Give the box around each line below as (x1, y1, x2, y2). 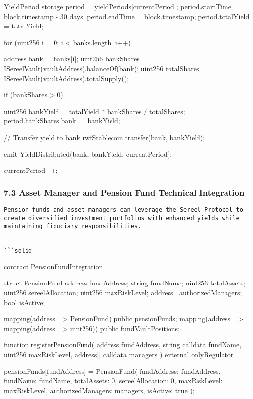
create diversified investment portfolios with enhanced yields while (4, 214, 240, 222)
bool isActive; (4, 297, 45, 307)
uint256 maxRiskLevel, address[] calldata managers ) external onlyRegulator (4, 349, 234, 360)
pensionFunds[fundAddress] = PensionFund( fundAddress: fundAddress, (4, 366, 221, 376)
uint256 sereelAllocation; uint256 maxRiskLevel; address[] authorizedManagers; (4, 287, 242, 298)
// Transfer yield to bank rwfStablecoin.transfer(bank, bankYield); (4, 132, 205, 142)
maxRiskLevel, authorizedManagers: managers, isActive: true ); (4, 385, 195, 395)
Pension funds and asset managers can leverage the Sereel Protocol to (4, 206, 243, 213)
